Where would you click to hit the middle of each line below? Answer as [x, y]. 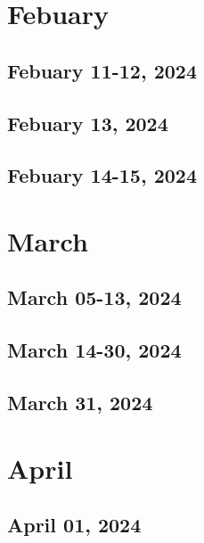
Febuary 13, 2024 [88, 123]
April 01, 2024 [74, 525]
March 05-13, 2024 [94, 297]
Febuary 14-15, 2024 [102, 175]
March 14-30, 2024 [94, 350]
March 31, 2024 [80, 403]
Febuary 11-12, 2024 [102, 70]
